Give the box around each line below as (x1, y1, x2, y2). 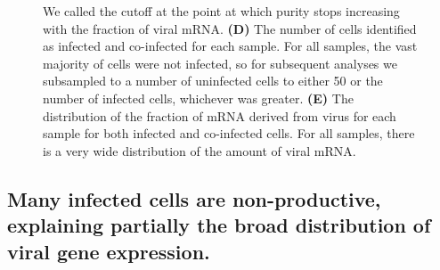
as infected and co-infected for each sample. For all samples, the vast (43, 37, 418, 55)
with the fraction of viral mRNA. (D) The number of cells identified (43, 19, 417, 37)
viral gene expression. (7, 237, 210, 265)
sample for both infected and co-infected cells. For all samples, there (43, 124, 415, 143)
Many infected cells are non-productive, (7, 184, 381, 212)
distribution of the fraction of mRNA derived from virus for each (43, 106, 396, 125)
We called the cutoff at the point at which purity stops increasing (43, 2, 400, 20)
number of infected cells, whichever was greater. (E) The (43, 88, 354, 107)
